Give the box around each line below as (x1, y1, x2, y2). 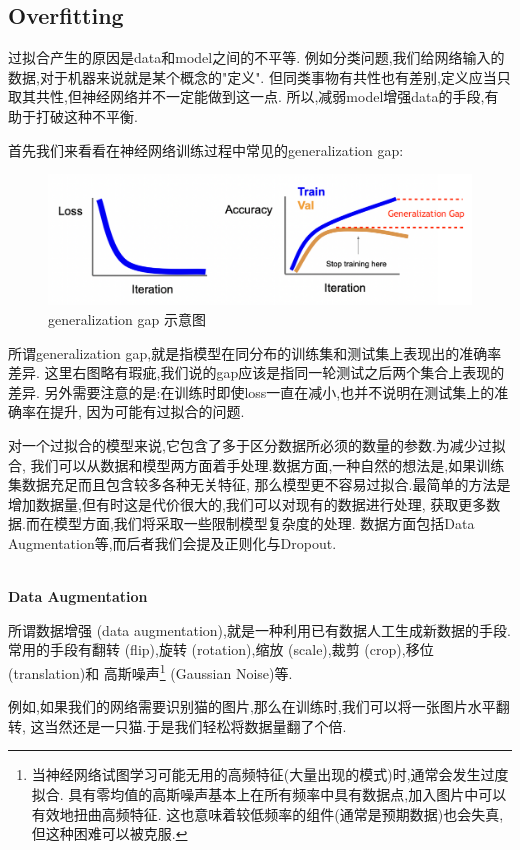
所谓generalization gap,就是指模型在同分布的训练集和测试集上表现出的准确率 (8, 342, 502, 363)
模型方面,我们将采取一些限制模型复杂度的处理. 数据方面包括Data (53, 513, 475, 534)
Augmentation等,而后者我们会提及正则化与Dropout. (8, 532, 337, 553)
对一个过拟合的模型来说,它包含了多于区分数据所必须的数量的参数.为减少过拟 (8, 434, 506, 455)
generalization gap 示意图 (48, 309, 206, 330)
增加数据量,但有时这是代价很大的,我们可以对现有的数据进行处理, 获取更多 (8, 493, 487, 514)
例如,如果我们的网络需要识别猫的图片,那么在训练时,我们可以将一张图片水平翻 (8, 696, 510, 717)
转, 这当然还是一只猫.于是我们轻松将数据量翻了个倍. (8, 715, 347, 736)
